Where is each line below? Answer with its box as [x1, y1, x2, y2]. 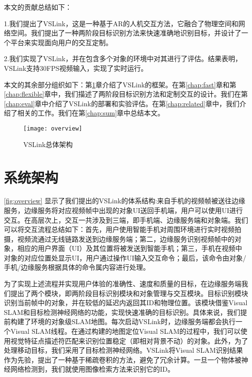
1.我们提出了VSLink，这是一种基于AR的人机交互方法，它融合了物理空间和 [4, 18, 238, 28]
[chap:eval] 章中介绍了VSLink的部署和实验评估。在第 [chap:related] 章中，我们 [4, 98, 240, 108]
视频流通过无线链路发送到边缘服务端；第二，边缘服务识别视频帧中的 [17, 233, 235, 244]
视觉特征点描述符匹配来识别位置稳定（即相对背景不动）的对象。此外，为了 [10, 335, 248, 345]
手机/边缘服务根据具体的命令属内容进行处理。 [4, 262, 150, 272]
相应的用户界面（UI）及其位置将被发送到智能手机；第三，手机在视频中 [17, 243, 242, 253]
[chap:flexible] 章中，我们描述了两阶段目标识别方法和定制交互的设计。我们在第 [4, 89, 248, 99]
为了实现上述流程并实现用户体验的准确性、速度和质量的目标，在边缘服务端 [4, 279, 241, 289]
